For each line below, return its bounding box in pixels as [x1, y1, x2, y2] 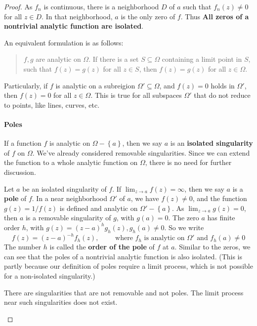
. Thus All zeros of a [180, 11, 249, 21]
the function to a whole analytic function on [4, 157, 138, 167]
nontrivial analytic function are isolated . [4, 21, 144, 31]
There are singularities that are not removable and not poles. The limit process [4, 287, 244, 297]
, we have [130, 193, 159, 204]
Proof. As [4, 1, 33, 11]
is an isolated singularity [170, 138, 253, 148]
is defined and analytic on [59, 203, 138, 213]
